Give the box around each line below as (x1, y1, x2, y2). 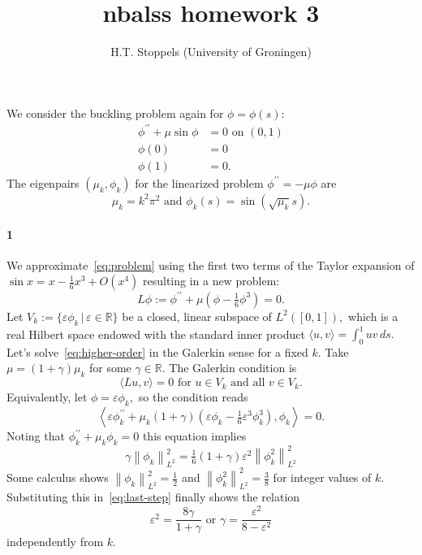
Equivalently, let (6, 388, 88, 405)
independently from (6, 533, 104, 550)
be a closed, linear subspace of (122, 307, 272, 324)
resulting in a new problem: (143, 272, 280, 289)
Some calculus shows (6, 469, 109, 486)
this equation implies (142, 427, 247, 444)
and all (230, 377, 265, 389)
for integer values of (273, 469, 372, 486)
